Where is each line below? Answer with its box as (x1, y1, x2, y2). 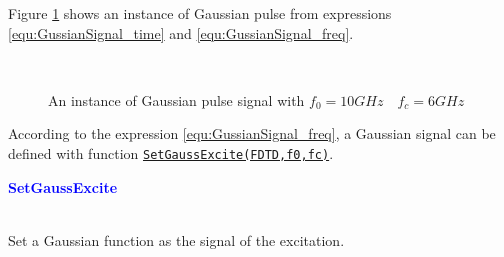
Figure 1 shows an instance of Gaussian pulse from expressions (8, 3, 392, 23)
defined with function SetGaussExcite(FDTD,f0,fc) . (8, 142, 334, 163)
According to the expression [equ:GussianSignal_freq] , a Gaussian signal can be (8, 123, 496, 144)
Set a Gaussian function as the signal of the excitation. (8, 229, 345, 250)
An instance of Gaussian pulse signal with (48, 89, 305, 110)
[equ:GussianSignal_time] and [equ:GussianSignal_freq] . (8, 22, 354, 43)
